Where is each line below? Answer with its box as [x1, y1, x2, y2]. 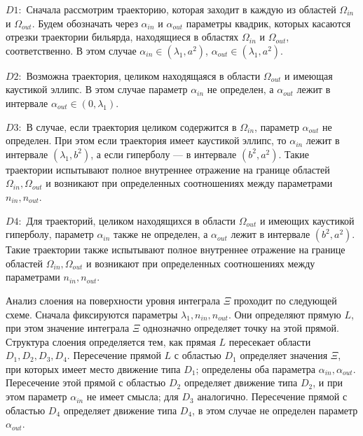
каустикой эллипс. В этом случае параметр [6, 82, 188, 97]
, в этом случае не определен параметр [192, 402, 358, 417]
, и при [313, 375, 343, 390]
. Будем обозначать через [32, 15, 138, 30]
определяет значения [240, 348, 328, 363]
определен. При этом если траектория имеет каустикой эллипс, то [6, 133, 287, 148]
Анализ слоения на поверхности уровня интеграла [6, 293, 221, 307]
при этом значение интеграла [6, 321, 130, 335]
